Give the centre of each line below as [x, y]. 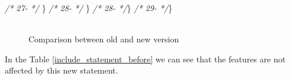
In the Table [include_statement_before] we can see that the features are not [145, 59]
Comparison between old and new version [104, 39]
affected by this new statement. [62, 70]
